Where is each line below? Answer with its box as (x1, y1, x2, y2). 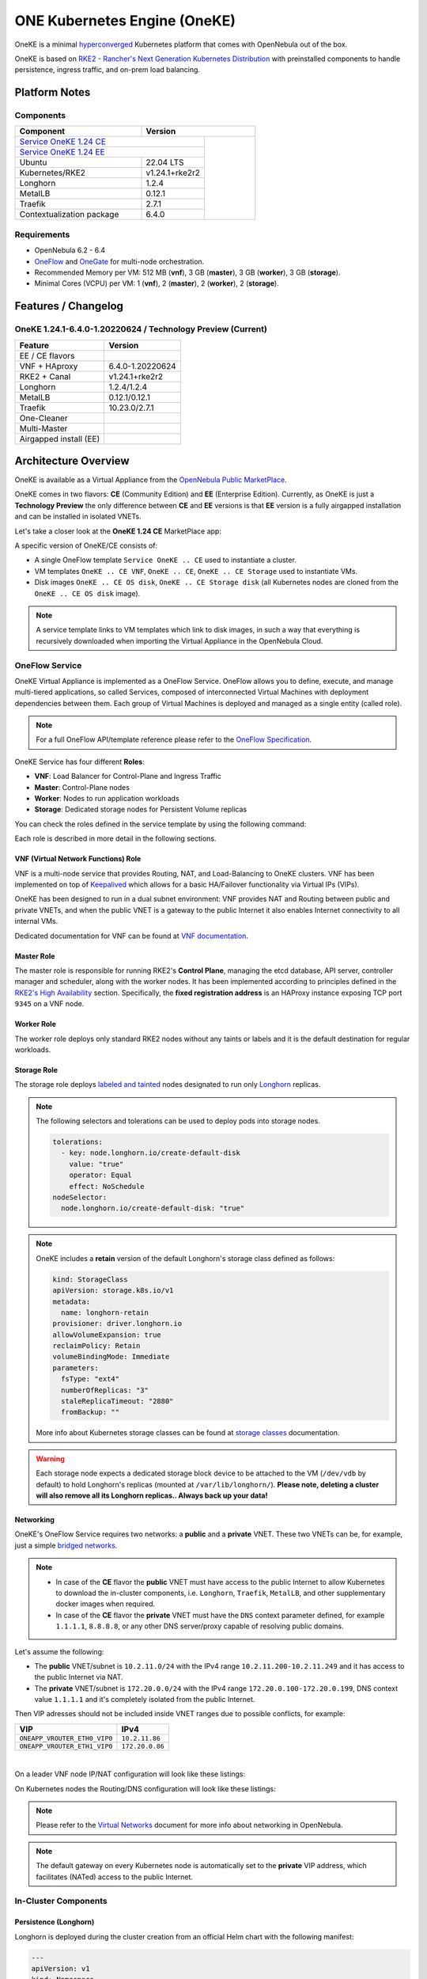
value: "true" (69, 1160, 124, 1168)
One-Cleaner (19, 412, 68, 424)
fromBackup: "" (60, 1407, 120, 1417)
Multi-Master (19, 423, 68, 434)
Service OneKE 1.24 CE (19, 136, 107, 147)
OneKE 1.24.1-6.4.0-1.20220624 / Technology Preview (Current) (14, 324, 268, 335)
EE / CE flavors (19, 350, 75, 361)
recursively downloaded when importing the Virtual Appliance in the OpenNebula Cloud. (36, 636, 323, 645)
